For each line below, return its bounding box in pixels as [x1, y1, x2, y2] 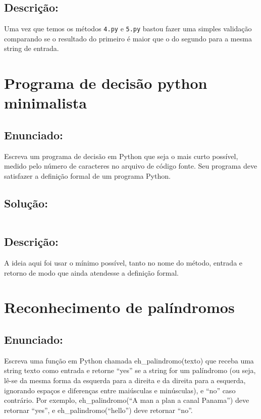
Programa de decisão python [4, 73, 207, 93]
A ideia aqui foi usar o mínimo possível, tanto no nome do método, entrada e [4, 257, 243, 268]
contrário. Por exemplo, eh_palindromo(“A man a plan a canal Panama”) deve [4, 395, 249, 405]
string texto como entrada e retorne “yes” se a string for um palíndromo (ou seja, [4, 365, 256, 376]
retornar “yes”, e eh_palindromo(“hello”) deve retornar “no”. [4, 404, 193, 415]
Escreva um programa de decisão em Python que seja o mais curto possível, [4, 150, 238, 161]
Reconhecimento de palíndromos [4, 297, 235, 318]
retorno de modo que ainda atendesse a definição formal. [4, 267, 179, 278]
